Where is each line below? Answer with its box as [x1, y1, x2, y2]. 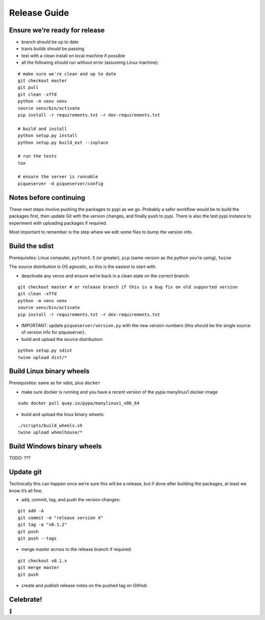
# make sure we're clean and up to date [18, 71, 116, 77]
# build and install [18, 126, 67, 131]
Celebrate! [9, 595, 43, 603]
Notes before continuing [9, 193, 85, 202]
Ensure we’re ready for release [9, 26, 105, 34]
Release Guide [9, 7, 69, 18]
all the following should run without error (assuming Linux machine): [21, 59, 159, 66]
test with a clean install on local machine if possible [21, 52, 125, 58]
